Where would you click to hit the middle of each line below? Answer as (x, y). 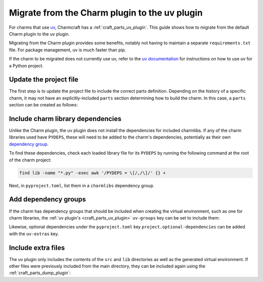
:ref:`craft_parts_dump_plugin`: (40, 273)
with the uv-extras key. (34, 234)
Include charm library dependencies (65, 119)
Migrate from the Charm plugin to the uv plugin (106, 13)
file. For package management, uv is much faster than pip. (67, 50)
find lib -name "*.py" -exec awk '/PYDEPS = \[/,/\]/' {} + (93, 173)
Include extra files (37, 248)
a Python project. (26, 65)
